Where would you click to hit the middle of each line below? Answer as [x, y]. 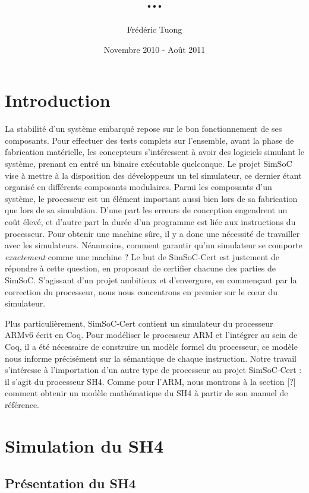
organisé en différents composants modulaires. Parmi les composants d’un [138, 187]
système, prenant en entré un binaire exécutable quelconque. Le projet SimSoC [149, 164]
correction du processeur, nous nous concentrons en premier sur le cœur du [141, 291]
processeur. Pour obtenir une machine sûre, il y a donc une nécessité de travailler [152, 233]
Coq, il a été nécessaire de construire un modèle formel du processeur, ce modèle [151, 346]
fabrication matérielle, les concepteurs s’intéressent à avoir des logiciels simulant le [154, 152]
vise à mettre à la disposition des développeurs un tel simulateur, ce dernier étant [153, 175]
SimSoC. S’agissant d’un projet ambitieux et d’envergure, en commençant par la [151, 279]
